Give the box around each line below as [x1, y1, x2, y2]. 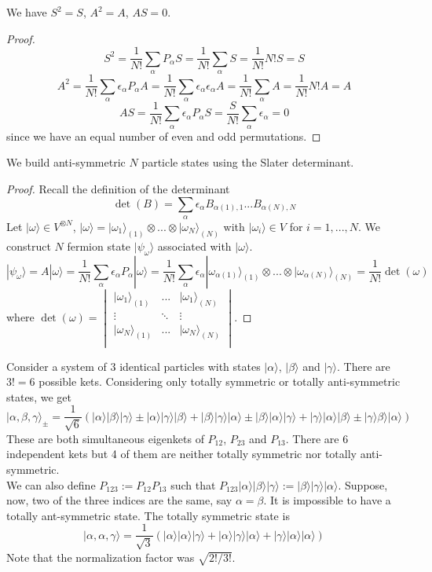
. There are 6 [285, 430, 349, 446]
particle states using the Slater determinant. [141, 154, 354, 170]
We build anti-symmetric [6, 154, 126, 170]
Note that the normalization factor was [6, 548, 195, 565]
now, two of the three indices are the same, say [6, 492, 232, 508]
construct [6, 237, 51, 254]
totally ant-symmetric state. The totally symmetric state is [6, 507, 290, 523]
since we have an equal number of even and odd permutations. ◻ [6, 127, 321, 144]
